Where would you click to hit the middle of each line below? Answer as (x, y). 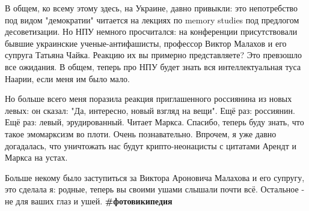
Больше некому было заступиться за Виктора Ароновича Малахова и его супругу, (155, 177)
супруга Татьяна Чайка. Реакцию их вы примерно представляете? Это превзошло (154, 55)
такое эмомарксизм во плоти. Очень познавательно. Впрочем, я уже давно (141, 133)
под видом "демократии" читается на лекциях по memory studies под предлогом (152, 19)
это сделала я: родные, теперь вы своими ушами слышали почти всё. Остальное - (155, 189)
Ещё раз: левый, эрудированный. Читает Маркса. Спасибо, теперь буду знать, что (154, 122)
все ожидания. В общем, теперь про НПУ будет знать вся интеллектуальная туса (153, 66)
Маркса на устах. (36, 157)
